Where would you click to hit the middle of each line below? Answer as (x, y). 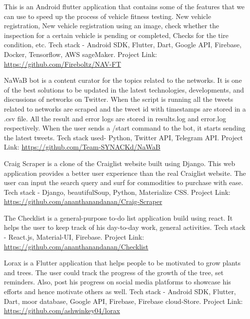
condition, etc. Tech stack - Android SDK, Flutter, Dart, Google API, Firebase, (123, 45)
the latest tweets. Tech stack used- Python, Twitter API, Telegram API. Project (124, 137)
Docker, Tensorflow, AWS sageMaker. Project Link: (80, 54)
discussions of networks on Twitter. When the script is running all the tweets (119, 99)
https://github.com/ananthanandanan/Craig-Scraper (83, 201)
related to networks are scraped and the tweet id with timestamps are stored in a (125, 108)
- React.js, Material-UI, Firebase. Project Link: (74, 237)
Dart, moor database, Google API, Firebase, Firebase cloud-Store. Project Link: (123, 301)
